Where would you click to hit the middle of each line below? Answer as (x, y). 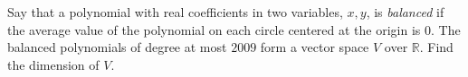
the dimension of (53, 64)
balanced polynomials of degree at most (117, 47)
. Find (436, 47)
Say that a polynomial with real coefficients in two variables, (175, 12)
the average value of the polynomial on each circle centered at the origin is (214, 29)
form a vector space (315, 47)
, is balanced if (405, 12)
